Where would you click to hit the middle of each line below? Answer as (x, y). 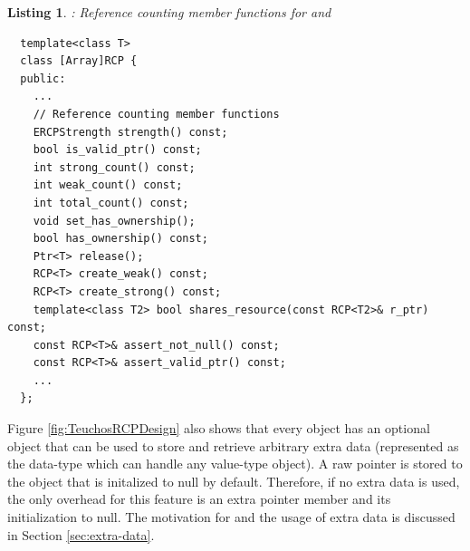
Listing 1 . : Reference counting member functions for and (169, 12)
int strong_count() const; (114, 167)
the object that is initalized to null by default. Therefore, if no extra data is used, (234, 481)
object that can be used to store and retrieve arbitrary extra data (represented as (233, 445)
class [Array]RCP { (79, 61)
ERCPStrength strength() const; (130, 132)
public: (43, 78)
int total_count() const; (111, 203)
